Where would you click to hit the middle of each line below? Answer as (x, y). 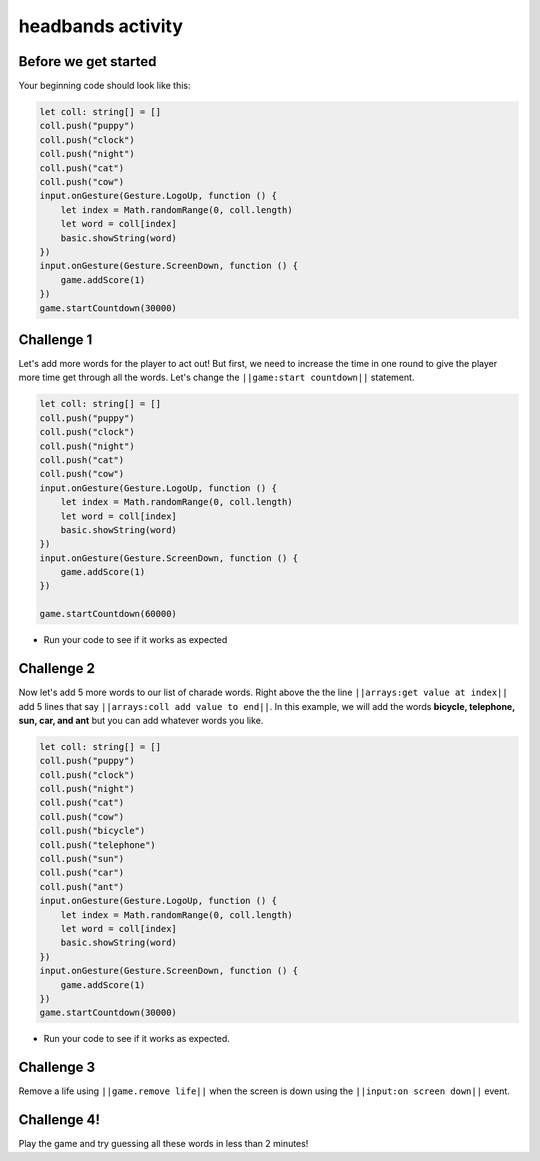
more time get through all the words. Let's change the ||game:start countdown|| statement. (216, 377)
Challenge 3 (57, 1067)
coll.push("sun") (82, 859)
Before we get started (87, 61)
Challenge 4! (59, 1120)
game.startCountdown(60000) (108, 614)
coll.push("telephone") (98, 844)
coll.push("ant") (82, 886)
